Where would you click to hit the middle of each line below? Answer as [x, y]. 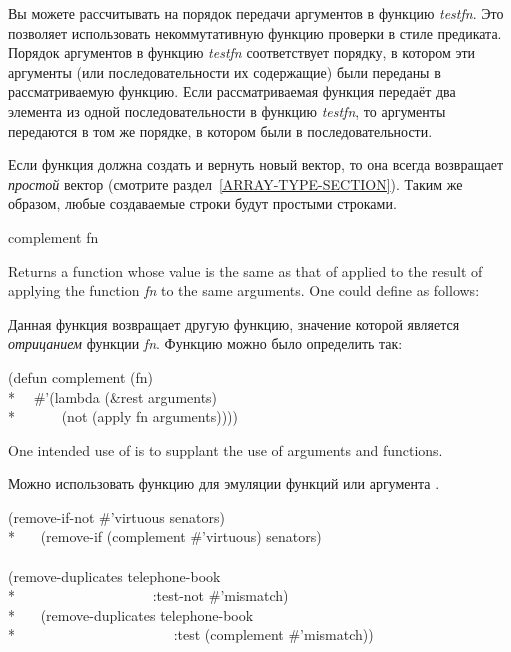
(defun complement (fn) [81, 376]
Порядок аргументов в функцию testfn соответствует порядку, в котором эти [242, 52]
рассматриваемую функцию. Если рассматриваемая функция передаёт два [232, 91]
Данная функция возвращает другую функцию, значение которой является [234, 323]
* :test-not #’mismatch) [148, 595]
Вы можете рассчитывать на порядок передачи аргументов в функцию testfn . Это [256, 13]
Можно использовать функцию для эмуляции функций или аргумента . [224, 483]
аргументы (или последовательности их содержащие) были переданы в [224, 71]
